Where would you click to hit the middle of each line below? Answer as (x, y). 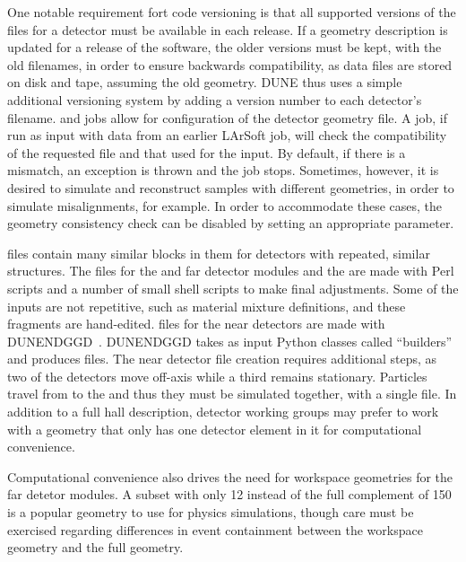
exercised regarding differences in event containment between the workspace (215, 529)
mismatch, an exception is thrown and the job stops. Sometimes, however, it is (223, 170)
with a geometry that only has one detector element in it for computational (215, 429)
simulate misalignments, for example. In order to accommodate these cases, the (225, 205)
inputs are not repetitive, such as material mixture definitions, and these (207, 306)
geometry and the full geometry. (95, 547)
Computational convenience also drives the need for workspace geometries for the (230, 476)
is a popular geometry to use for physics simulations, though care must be (211, 512)
